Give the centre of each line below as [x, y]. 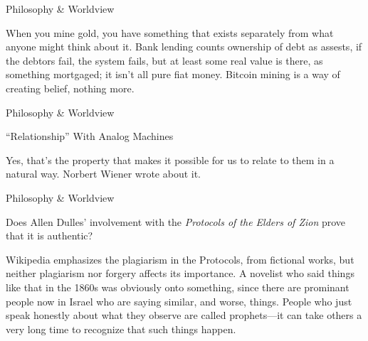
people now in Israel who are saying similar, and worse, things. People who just [179, 301]
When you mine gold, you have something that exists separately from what [170, 32]
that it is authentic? [49, 236]
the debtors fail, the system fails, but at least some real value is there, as [164, 60]
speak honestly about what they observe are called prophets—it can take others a [184, 315]
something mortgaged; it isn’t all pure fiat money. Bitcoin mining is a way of [173, 74]
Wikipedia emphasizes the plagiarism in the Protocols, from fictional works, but [180, 259]
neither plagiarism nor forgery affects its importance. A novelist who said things [180, 273]
